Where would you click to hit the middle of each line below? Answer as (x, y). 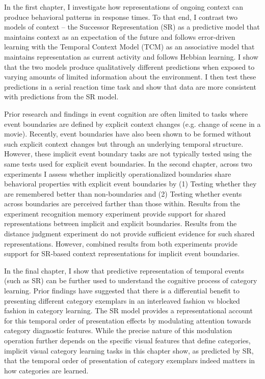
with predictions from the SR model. (61, 97)
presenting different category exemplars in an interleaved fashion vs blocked (122, 300)
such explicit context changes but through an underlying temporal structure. (124, 143)
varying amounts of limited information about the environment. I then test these (130, 77)
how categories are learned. (46, 370)
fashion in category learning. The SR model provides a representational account (128, 310)
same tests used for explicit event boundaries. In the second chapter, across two (128, 163)
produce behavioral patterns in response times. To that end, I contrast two (121, 17)
